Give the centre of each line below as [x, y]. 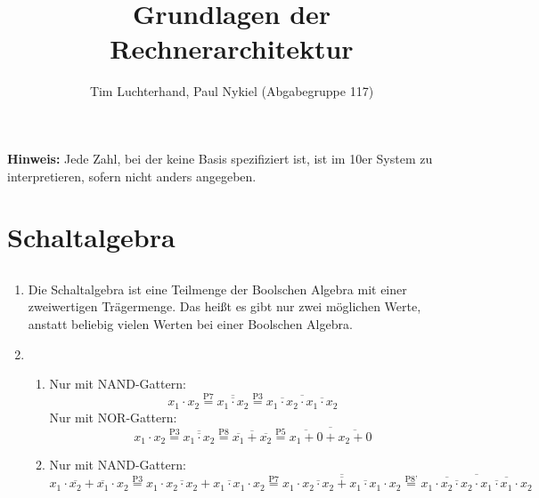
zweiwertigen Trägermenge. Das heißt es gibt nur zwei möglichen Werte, [225, 306]
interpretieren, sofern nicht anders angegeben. [132, 176]
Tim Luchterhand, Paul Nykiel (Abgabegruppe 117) [232, 91]
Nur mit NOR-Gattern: [113, 417]
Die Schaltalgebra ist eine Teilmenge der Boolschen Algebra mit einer [217, 289]
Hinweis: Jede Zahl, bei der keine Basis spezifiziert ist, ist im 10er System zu [220, 158]
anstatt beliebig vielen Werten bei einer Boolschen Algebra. [190, 324]
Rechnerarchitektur [232, 48]
